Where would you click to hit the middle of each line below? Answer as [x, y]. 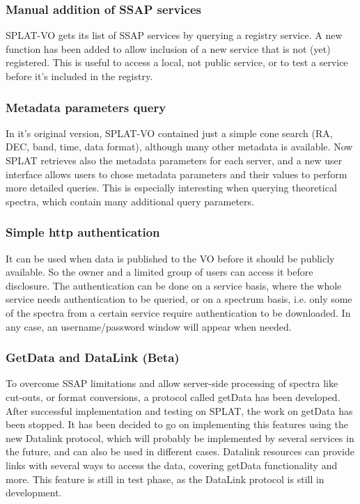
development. [34, 493]
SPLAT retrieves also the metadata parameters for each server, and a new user [174, 160]
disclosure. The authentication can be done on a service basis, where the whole [174, 285]
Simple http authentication [83, 232]
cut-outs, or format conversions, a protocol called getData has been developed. [173, 396]
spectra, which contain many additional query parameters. [130, 201]
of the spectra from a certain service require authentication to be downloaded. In [178, 312]
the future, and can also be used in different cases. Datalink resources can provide [180, 451]
